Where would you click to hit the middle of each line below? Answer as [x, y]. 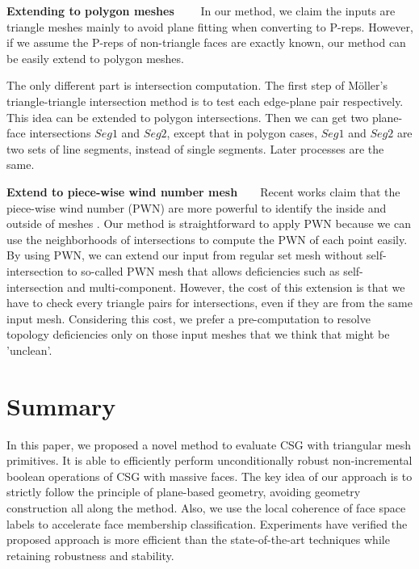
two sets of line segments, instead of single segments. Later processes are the [195, 148]
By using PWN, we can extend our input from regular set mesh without [185, 255]
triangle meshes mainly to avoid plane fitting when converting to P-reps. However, [210, 26]
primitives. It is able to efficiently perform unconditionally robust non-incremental [209, 460]
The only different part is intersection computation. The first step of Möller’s [197, 85]
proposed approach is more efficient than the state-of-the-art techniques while [198, 539]
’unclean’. [29, 350]
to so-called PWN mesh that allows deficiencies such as [203, 270]
